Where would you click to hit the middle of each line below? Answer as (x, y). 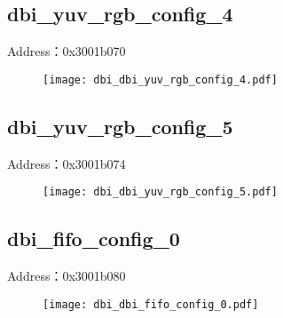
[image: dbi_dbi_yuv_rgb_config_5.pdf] (160, 192)
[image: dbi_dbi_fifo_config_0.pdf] (151, 304)
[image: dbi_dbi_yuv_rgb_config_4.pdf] (160, 79)
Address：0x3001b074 (67, 163)
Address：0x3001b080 (67, 276)
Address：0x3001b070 (67, 51)
